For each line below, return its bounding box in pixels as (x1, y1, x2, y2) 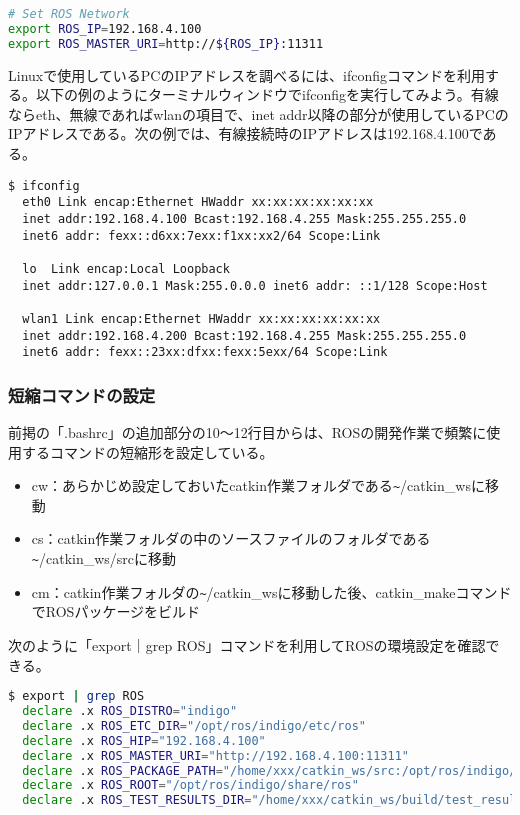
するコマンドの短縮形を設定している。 (21, 441, 274, 462)
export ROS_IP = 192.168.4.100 (8, 21, 202, 36)
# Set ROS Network (8, 7, 130, 21)
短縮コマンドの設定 (8, 382, 156, 407)
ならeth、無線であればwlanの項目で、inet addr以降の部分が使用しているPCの (8, 103, 509, 124)
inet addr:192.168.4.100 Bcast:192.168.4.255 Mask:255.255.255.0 (22, 211, 467, 226)
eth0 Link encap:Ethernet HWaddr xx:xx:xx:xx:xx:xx (22, 195, 374, 210)
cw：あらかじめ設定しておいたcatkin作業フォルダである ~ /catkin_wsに (31, 475, 485, 496)
